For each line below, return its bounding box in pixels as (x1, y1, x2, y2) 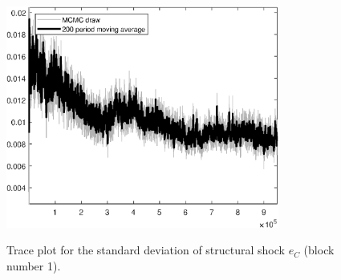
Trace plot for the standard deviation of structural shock (6, 241, 285, 258)
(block (303, 241, 335, 258)
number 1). (6, 257, 61, 274)
